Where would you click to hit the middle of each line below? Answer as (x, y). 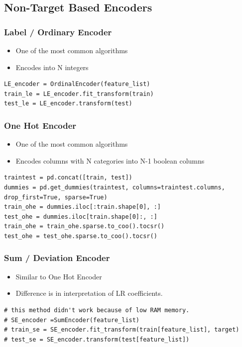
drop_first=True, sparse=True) (56, 197)
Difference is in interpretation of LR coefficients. (89, 293)
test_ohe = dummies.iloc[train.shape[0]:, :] (81, 217)
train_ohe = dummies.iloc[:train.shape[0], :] (82, 207)
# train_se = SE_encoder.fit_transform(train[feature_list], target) (122, 330)
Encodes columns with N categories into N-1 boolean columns (110, 160)
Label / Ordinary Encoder (58, 32)
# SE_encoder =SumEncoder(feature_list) (72, 320)
